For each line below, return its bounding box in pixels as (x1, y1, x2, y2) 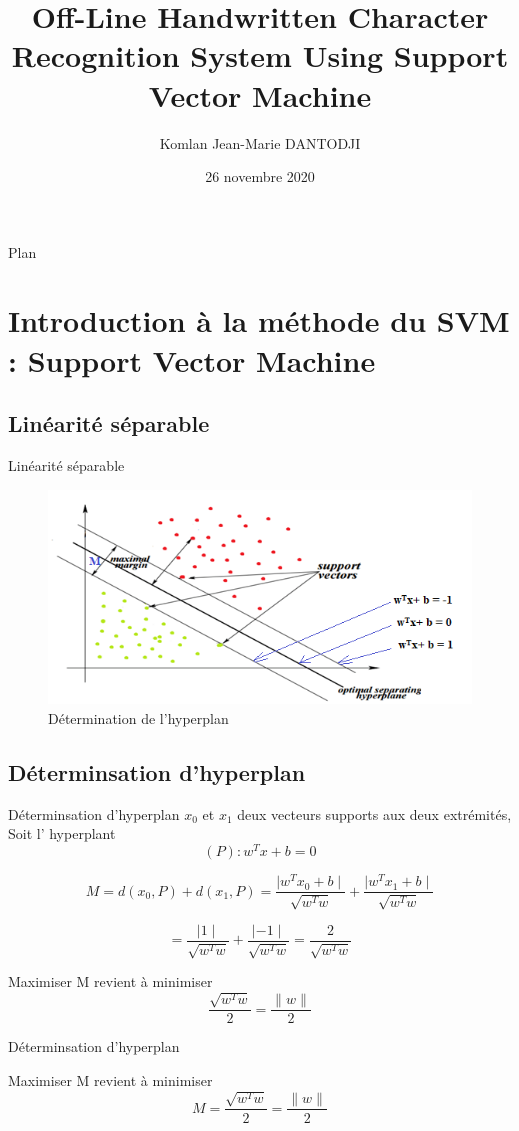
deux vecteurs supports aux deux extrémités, (237, 803, 512, 824)
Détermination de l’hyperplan (48, 707, 229, 728)
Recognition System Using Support (11, 35, 509, 76)
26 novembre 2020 (205, 166, 315, 187)
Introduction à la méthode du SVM (8, 300, 510, 341)
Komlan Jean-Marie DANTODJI (159, 132, 361, 153)
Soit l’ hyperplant (8, 823, 116, 844)
